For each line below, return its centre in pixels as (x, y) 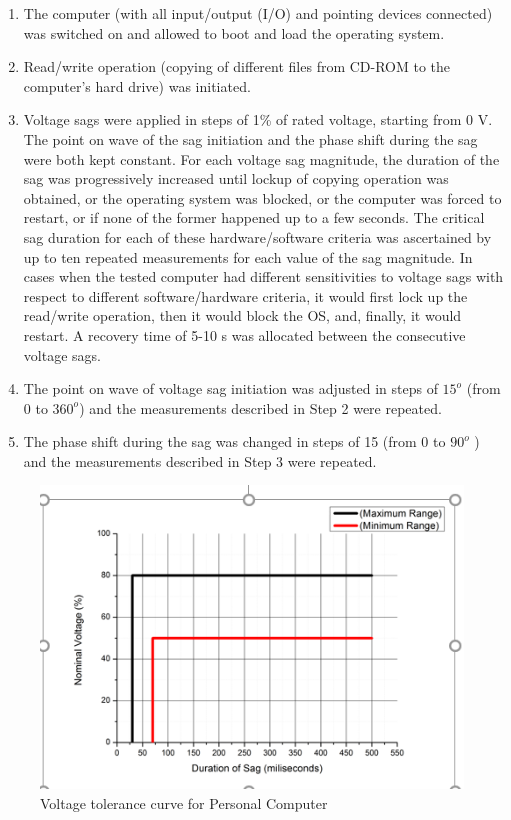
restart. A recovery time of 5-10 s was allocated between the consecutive (244, 334)
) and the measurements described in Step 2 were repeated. (260, 407)
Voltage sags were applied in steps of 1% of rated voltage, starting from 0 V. (258, 119)
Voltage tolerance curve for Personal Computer (184, 802)
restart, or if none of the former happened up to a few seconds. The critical (254, 217)
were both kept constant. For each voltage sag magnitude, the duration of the (261, 158)
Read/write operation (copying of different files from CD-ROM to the (237, 66)
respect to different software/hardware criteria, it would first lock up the (245, 295)
